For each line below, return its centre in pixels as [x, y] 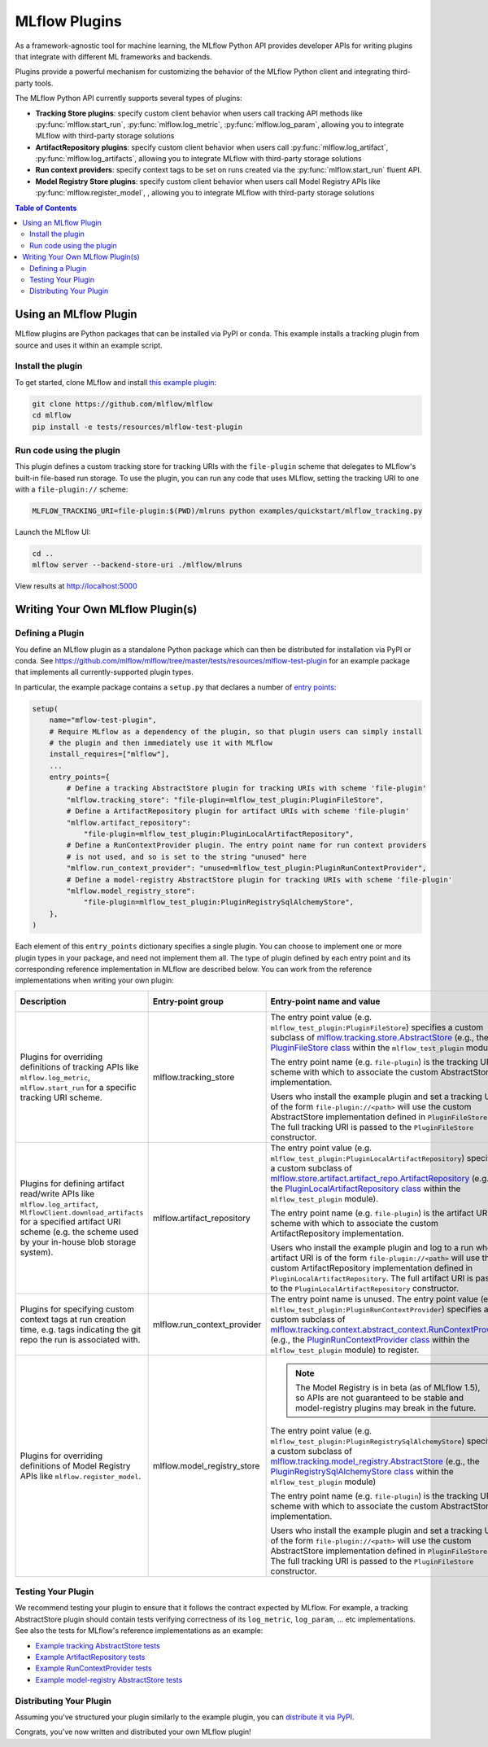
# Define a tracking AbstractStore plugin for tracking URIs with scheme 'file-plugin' [246, 788]
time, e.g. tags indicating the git [81, 1329]
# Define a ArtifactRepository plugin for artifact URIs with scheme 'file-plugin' [238, 811]
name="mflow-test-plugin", [103, 720]
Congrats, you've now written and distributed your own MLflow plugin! [133, 1732]
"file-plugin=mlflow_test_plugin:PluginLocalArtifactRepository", [218, 834]
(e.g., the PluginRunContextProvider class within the [370, 1339]
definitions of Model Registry [75, 1465]
